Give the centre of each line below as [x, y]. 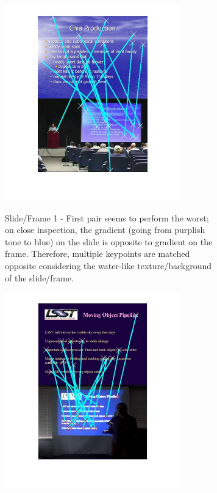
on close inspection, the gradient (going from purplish [105, 230]
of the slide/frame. [39, 277]
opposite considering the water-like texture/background [108, 265]
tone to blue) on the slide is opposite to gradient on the [109, 241]
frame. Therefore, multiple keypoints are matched [98, 254]
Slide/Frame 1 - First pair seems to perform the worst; [107, 217]
